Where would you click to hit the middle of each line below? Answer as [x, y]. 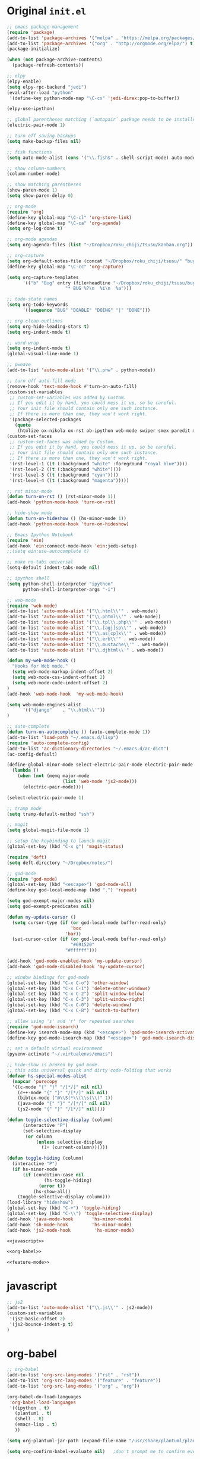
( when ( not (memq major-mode [53, 776]
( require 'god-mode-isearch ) [43, 1027]
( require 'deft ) [27, 857]
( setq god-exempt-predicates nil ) [50, 907]
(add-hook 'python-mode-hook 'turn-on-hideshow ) [68, 524]
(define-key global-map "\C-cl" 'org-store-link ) [69, 217]
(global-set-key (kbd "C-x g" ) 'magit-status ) [65, 847]
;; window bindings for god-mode [48, 977]
